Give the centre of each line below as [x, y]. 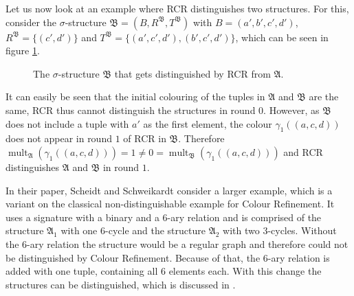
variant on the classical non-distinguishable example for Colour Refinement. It [170, 204]
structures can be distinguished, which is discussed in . [121, 284]
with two [241, 230]
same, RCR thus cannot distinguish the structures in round [131, 110]
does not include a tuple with [67, 123]
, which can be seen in [282, 37]
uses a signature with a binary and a [82, 217]
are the [324, 96]
